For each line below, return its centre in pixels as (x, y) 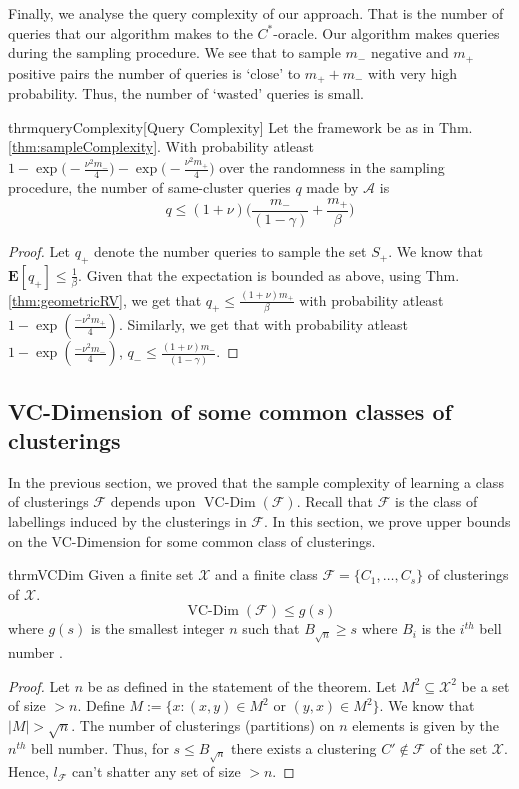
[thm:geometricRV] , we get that (105, 299)
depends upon (153, 501)
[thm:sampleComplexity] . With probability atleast (161, 146)
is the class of (436, 501)
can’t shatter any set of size (156, 771)
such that (271, 628)
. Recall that (335, 501)
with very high (413, 72)
